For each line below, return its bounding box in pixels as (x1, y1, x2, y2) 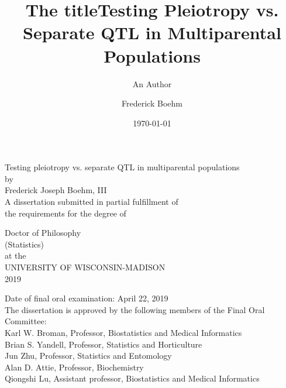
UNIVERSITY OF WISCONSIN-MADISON (5, 261, 166, 273)
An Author (132, 77, 172, 90)
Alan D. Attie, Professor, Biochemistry (5, 360, 144, 373)
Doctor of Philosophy (5, 226, 81, 239)
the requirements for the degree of (5, 207, 126, 219)
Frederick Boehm (122, 97, 182, 109)
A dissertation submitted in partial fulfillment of (5, 195, 178, 208)
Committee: (5, 315, 47, 327)
